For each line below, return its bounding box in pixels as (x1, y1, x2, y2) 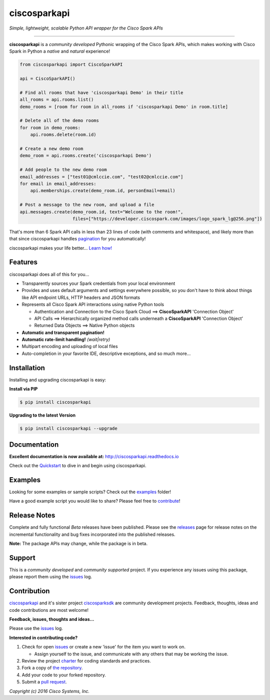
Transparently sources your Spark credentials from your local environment (21, 280, 175, 286)
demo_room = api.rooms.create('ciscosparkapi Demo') (19, 153, 152, 159)
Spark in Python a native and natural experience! (9, 48, 110, 55)
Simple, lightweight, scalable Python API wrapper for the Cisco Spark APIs (9, 25, 163, 31)
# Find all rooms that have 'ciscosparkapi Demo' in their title (19, 90, 183, 95)
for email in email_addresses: (19, 181, 97, 186)
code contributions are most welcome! (9, 607, 89, 613)
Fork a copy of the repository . (21, 665, 83, 671)
